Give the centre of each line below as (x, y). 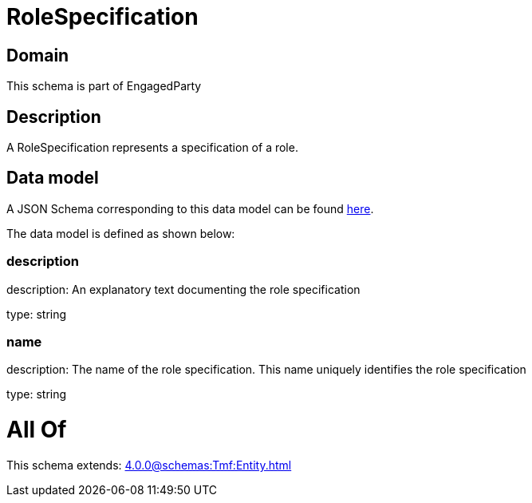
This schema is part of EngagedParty (104, 86)
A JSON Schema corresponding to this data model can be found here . (190, 208)
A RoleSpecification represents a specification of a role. (152, 148)
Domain (38, 55)
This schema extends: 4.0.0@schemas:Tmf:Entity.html (149, 465)
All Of (37, 430)
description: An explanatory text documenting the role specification (183, 289)
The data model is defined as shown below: (121, 233)
